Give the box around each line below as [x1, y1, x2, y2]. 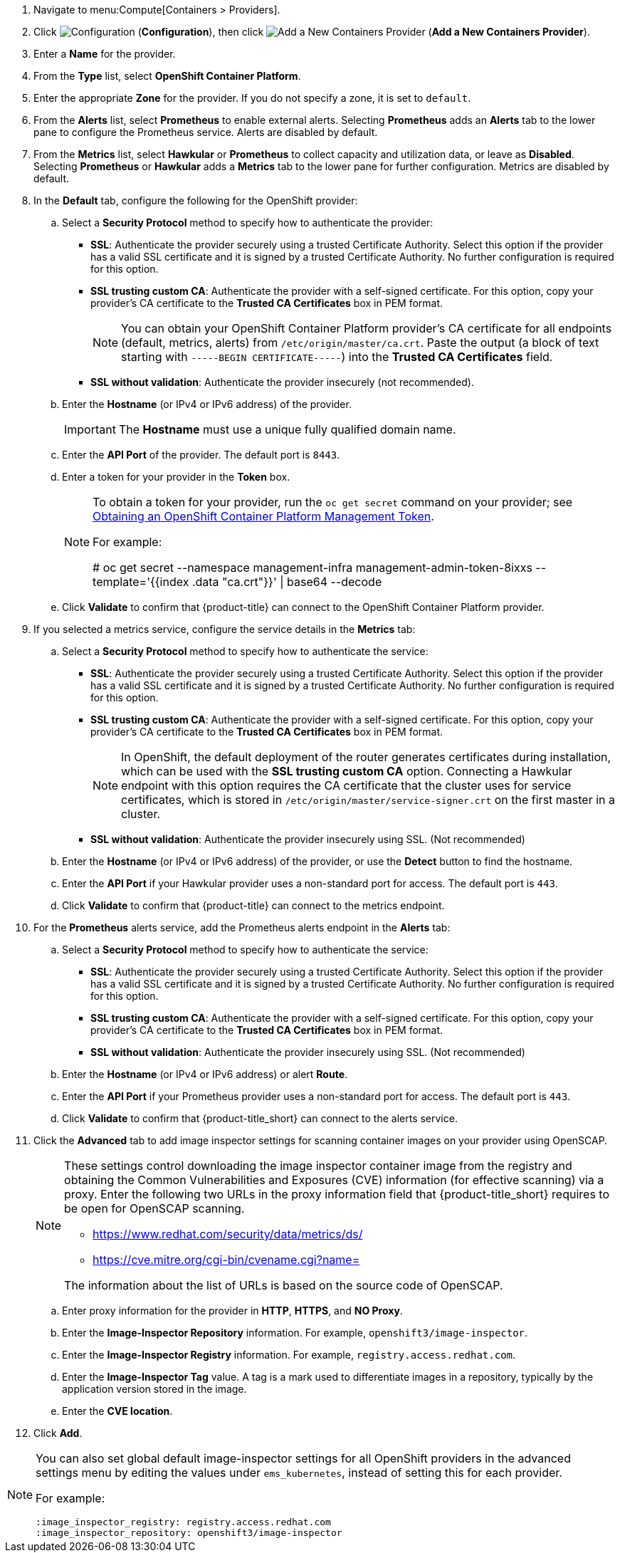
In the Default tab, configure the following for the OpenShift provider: [33, 194, 358, 206]
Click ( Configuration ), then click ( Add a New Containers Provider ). [33, 26, 590, 38]
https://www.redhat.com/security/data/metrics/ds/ [93, 1227, 363, 1241]
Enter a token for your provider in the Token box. [62, 471, 290, 483]
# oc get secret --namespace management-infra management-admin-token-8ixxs [93, 560, 532, 575]
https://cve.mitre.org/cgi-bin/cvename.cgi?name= [93, 1253, 360, 1267]
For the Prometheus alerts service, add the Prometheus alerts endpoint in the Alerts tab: [33, 921, 451, 934]
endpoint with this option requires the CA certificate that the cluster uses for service [121, 778, 572, 793]
